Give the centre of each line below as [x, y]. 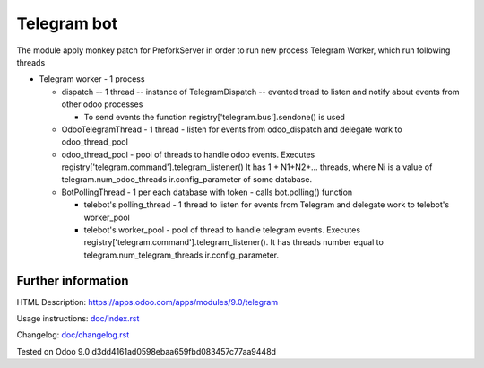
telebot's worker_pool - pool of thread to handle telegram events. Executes [222, 230]
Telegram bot [67, 23]
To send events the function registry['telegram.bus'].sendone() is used [214, 117]
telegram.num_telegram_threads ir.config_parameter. [181, 255]
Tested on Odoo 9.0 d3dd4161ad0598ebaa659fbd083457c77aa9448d [147, 351]
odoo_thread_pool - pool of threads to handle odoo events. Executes [188, 154]
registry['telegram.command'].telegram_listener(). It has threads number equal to [234, 242]
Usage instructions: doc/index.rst [78, 319]
